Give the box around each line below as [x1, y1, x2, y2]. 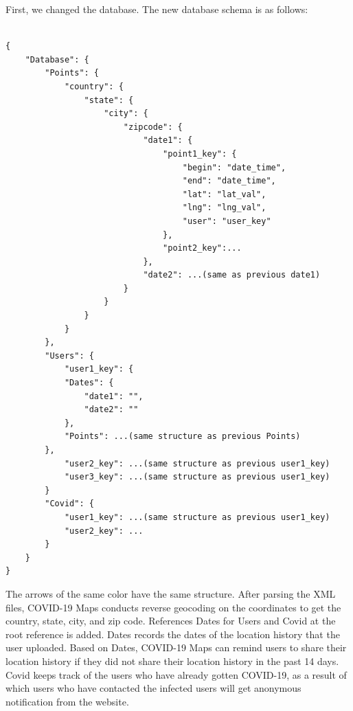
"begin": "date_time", [182, 162, 286, 172]
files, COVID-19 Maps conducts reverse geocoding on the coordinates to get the [5, 600, 341, 614]
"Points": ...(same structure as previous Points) [64, 431, 301, 442]
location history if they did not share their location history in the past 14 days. [5, 653, 339, 668]
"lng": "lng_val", [182, 203, 266, 213]
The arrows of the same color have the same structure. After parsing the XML [5, 586, 336, 600]
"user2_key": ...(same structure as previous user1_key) [64, 458, 330, 469]
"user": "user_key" [182, 216, 271, 226]
